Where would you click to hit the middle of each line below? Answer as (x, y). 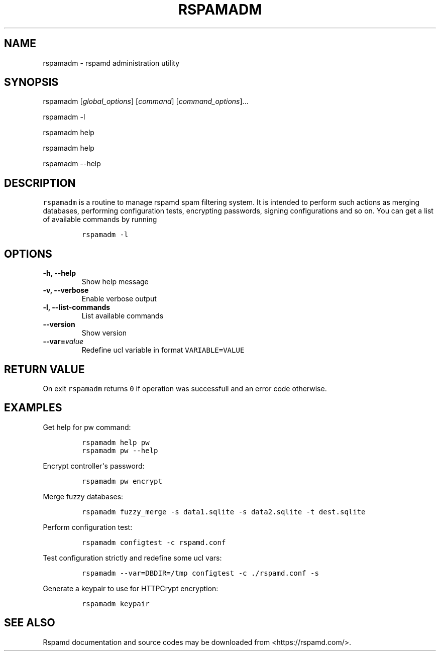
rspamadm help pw (116, 442)
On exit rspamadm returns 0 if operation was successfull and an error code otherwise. (185, 388)
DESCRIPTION (40, 183)
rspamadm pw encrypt (122, 481)
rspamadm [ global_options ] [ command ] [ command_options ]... (146, 101)
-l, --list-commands (77, 307)
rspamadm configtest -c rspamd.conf (154, 542)
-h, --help (59, 273)
